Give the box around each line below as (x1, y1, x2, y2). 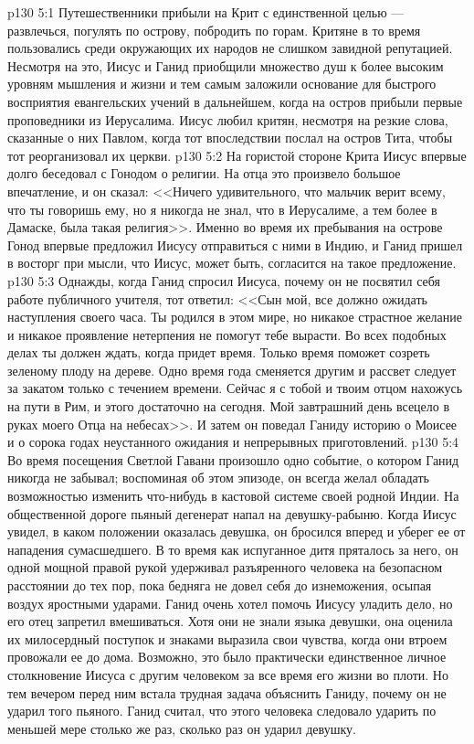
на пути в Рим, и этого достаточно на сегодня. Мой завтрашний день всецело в (7, 397, 450, 416)
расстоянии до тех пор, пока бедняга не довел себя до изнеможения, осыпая (7, 576, 432, 594)
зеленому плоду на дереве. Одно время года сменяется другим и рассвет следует (7, 360, 457, 379)
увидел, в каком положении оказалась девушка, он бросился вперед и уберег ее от (7, 522, 466, 541)
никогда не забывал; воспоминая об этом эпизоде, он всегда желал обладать (7, 468, 429, 487)
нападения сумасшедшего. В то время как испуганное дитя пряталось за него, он (7, 539, 458, 558)
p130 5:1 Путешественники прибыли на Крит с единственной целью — (7, 3, 405, 21)
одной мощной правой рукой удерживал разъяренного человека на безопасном (7, 558, 443, 577)
